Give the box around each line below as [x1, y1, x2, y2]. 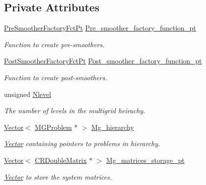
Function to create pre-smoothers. [4, 39, 105, 49]
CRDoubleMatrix [35, 154, 87, 165]
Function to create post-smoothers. [4, 72, 107, 82]
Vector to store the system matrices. [4, 171, 112, 182]
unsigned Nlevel [4, 89, 51, 99]
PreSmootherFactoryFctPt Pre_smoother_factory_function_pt [4, 23, 196, 33]
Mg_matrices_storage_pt [106, 154, 185, 165]
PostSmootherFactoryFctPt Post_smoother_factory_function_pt [4, 56, 202, 66]
